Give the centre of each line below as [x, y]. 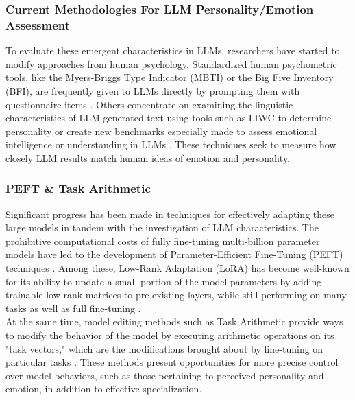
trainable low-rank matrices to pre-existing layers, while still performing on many [176, 295]
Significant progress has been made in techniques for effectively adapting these [170, 214]
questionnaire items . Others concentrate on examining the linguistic [149, 104]
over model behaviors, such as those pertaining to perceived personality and [165, 375]
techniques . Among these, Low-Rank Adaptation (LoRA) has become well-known [177, 268]
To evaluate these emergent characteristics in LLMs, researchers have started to [173, 50]
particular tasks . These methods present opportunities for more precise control [172, 362]
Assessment [38, 24]
